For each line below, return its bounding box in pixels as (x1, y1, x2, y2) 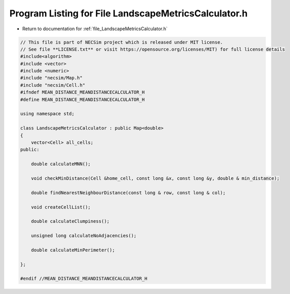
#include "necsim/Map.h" (20, 75, 83, 81)
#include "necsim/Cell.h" (20, 82, 86, 88)
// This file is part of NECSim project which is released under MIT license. (20, 39, 223, 45)
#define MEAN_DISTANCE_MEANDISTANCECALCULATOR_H (20, 96, 145, 102)
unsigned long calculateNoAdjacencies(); (31, 233, 137, 239)
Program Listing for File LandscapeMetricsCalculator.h (9, 8, 248, 19)
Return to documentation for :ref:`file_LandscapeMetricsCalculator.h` (22, 26, 168, 32)
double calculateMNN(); (31, 161, 91, 167)
